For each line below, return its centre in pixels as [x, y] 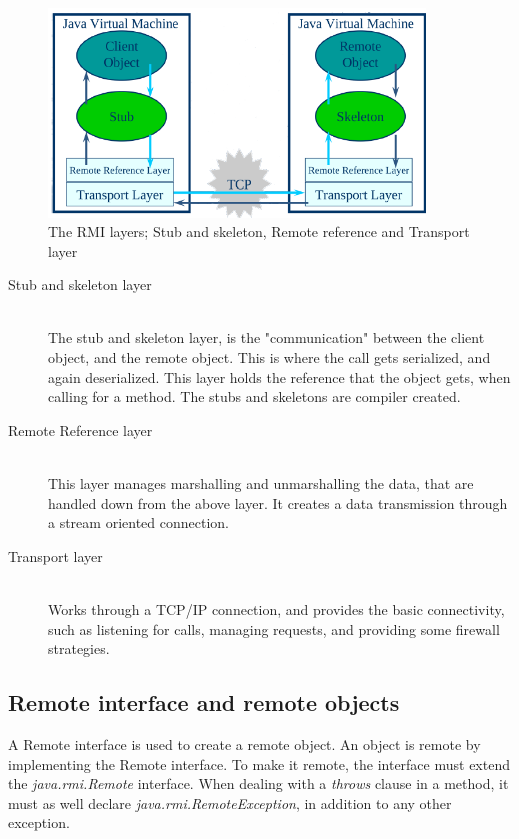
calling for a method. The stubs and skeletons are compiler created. [254, 396]
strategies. [79, 648]
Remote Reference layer [80, 429]
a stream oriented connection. [138, 522]
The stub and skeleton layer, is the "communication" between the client [266, 337]
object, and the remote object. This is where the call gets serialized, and [269, 357]
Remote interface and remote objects [204, 702]
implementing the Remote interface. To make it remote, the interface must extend [259, 763]
